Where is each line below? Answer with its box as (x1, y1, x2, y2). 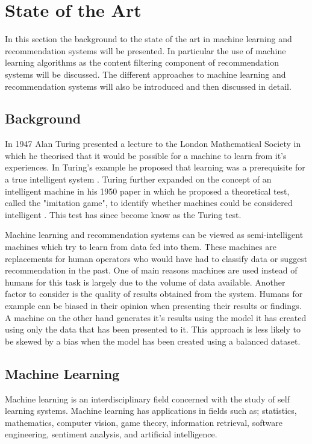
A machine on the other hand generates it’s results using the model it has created (5, 311, 307, 324)
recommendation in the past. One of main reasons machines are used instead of (5, 264, 298, 277)
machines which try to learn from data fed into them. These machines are (5, 240, 277, 253)
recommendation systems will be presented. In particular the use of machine (5, 44, 286, 57)
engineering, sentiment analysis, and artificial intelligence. (5, 428, 217, 440)
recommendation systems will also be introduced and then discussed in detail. (5, 80, 292, 92)
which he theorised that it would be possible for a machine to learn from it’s (5, 149, 287, 161)
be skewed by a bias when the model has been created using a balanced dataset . (5, 334, 301, 347)
